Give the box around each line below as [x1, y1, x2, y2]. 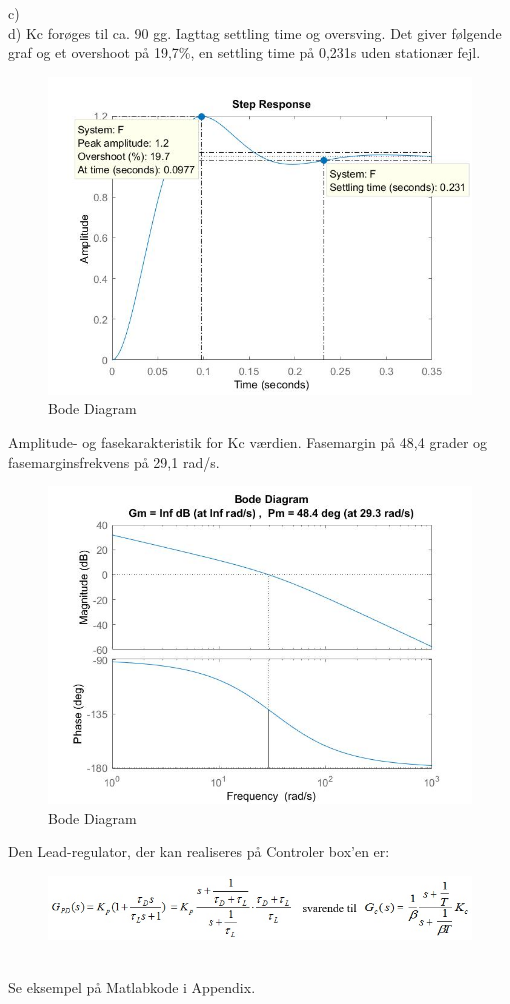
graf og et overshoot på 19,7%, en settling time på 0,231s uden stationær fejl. [8, 42, 481, 63]
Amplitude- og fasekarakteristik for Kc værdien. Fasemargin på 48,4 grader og [8, 431, 488, 452]
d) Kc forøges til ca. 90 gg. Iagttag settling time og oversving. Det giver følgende [8, 22, 502, 43]
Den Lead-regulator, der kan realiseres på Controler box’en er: [8, 841, 390, 862]
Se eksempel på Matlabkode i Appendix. [8, 977, 256, 998]
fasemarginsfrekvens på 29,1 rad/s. [8, 451, 220, 472]
